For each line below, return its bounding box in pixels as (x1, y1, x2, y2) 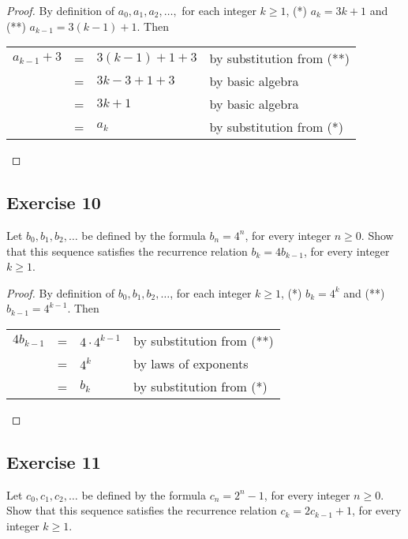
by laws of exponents (133, 354, 249, 372)
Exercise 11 (6, 449, 101, 473)
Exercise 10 (6, 190, 101, 215)
